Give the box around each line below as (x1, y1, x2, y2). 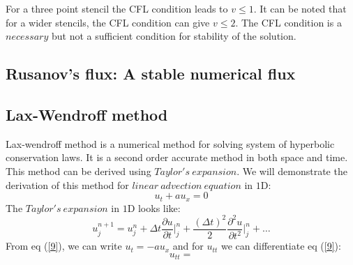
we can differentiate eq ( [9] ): (220, 238, 341, 253)
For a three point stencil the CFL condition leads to (6, 1, 228, 15)
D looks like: (127, 200, 181, 215)
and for (172, 238, 204, 253)
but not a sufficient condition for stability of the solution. (51, 29, 296, 43)
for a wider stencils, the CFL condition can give (6, 15, 210, 29)
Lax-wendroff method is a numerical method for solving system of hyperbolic (6, 136, 335, 151)
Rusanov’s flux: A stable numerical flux (6, 63, 296, 84)
